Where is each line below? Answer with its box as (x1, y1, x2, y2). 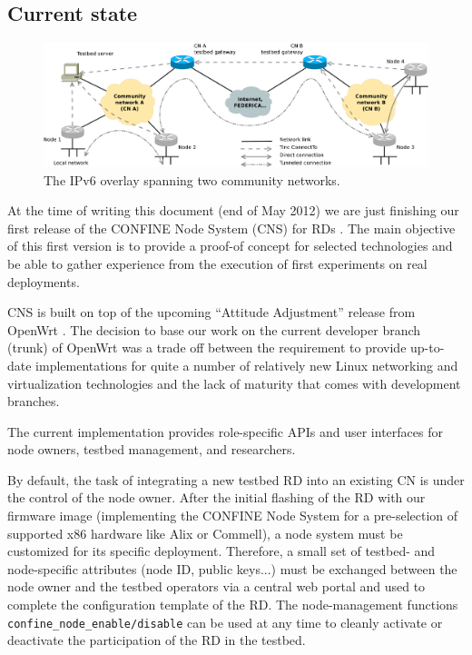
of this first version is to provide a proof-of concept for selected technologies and (7, 236, 453, 255)
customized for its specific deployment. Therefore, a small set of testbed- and (7, 541, 436, 561)
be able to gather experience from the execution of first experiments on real (7, 253, 428, 273)
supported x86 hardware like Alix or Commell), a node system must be (7, 523, 403, 542)
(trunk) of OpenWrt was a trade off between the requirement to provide (7, 338, 407, 357)
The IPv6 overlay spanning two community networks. (44, 170, 340, 189)
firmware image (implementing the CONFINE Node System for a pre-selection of (7, 506, 458, 525)
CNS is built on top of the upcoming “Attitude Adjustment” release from (7, 303, 416, 322)
